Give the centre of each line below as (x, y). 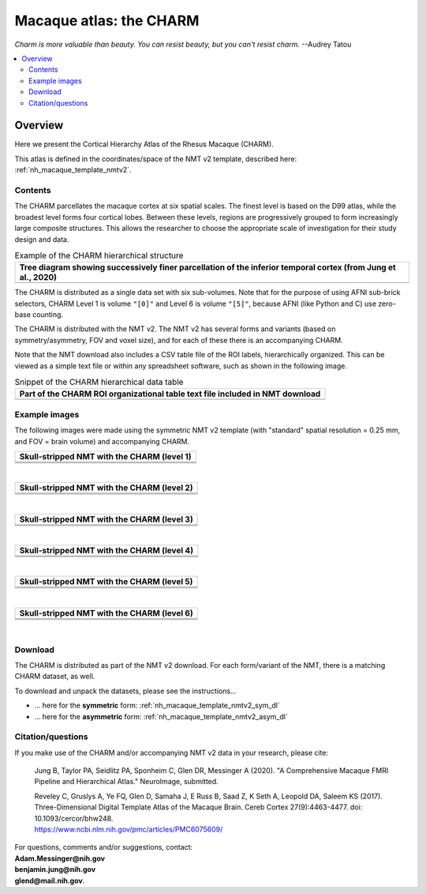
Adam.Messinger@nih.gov (60, 858)
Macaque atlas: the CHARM (107, 21)
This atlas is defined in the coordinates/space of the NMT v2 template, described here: (156, 159)
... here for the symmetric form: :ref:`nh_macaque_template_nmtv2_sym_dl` (157, 705)
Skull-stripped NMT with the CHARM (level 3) (106, 519)
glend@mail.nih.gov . (50, 881)
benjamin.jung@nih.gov (55, 869)
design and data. (42, 239)
